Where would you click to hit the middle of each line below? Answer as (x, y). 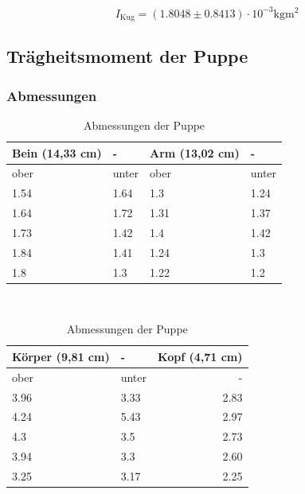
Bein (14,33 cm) (57, 152)
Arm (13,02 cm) (195, 152)
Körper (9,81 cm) (61, 356)
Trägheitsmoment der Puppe (127, 56)
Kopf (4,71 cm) (200, 356)
